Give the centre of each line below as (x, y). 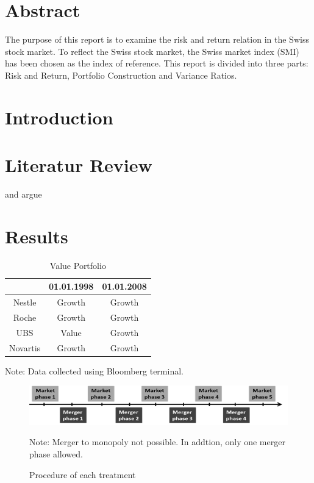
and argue (23, 194)
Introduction (59, 117)
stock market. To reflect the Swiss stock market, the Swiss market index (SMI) (152, 51)
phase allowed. (56, 454)
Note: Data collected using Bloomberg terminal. (94, 370)
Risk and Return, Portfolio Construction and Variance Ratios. (121, 75)
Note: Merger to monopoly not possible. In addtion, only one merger (157, 442)
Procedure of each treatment (83, 474)
